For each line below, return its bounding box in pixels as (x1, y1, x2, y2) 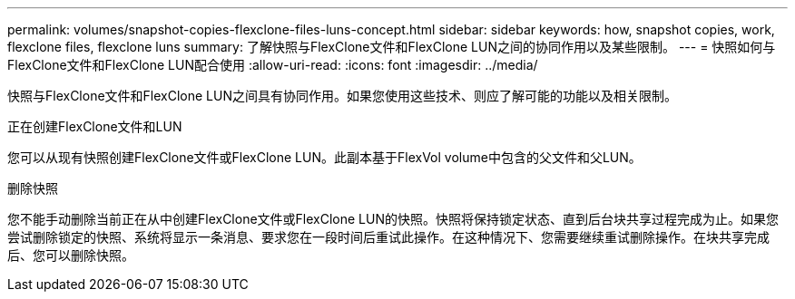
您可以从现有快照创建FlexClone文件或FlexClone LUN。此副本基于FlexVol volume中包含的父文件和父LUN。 (7, 149, 642, 165)
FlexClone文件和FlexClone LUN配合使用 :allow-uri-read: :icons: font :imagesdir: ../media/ (7, 57, 538, 72)
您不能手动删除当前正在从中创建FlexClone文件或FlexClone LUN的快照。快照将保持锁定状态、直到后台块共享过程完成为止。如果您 (7, 211, 779, 227)
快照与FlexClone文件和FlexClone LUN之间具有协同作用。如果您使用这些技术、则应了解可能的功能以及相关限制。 (7, 88, 677, 103)
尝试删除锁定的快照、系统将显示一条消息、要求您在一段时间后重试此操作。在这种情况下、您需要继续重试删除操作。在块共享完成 (7, 229, 770, 245)
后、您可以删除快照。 (7, 247, 134, 263)
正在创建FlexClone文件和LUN (7, 119, 182, 134)
